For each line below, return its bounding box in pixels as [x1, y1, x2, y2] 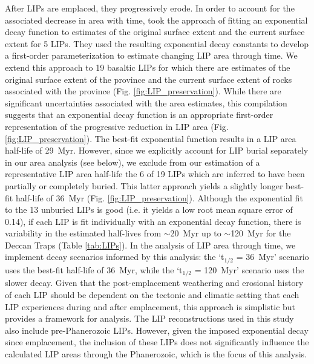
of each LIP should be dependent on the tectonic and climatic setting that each [5, 288, 299, 301]
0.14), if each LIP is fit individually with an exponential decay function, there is [5, 215, 301, 227]
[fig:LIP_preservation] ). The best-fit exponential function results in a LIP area [5, 132, 296, 145]
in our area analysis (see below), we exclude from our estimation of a [5, 155, 260, 168]
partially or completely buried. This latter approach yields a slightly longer [5, 179, 283, 192]
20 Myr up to [170, 227, 221, 239]
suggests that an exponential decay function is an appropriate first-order [5, 108, 273, 121]
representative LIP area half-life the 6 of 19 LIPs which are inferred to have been [5, 167, 305, 180]
